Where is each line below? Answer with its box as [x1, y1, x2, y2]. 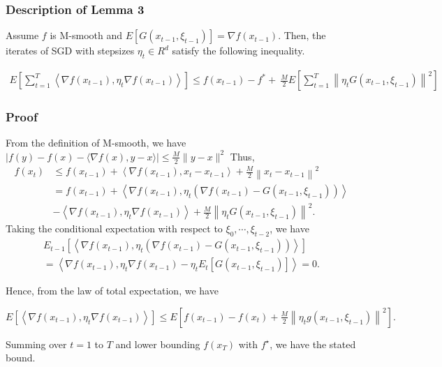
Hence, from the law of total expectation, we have [6, 283, 219, 298]
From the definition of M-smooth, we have [6, 135, 186, 150]
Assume [6, 28, 39, 43]
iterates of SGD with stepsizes [6, 43, 135, 58]
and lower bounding [115, 336, 200, 351]
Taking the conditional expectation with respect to [6, 221, 223, 236]
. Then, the [278, 28, 326, 43]
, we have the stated [270, 336, 356, 351]
